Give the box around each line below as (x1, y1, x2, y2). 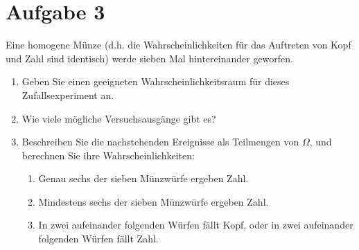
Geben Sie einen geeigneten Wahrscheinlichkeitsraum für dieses (21, 74, 290, 89)
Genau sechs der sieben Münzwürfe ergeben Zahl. (38, 171, 249, 186)
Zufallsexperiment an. (21, 87, 114, 102)
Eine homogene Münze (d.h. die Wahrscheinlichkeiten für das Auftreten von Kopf (6, 37, 351, 52)
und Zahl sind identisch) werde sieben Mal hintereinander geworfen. (6, 51, 293, 65)
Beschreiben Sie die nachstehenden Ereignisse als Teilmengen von (21, 134, 299, 149)
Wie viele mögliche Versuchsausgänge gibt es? (21, 111, 216, 125)
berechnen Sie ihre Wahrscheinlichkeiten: (21, 148, 195, 162)
